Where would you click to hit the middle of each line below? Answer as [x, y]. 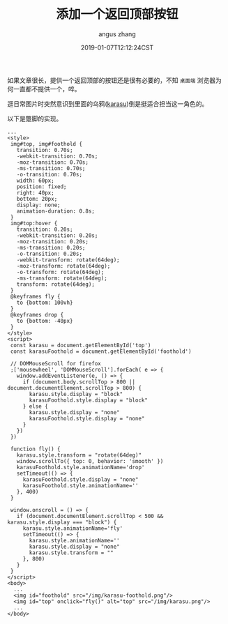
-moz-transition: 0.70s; [53, 162]
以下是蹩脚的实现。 [35, 119]
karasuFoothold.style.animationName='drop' [81, 467]
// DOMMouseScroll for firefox [55, 363]
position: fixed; [42, 187]
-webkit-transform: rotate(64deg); [68, 260]
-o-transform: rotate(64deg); [60, 272]
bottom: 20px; [37, 199]
